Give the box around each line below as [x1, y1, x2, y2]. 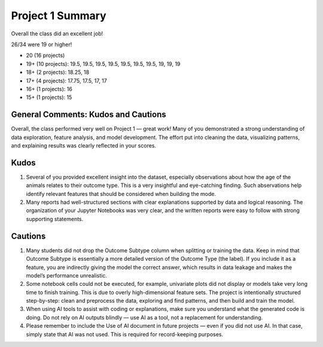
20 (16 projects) [26, 52, 65, 59]
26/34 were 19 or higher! [11, 41, 72, 48]
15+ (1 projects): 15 [26, 93, 72, 101]
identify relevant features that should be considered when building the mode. [26, 190, 217, 197]
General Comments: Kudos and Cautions [11, 110, 167, 120]
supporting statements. [26, 215, 84, 222]
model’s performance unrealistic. [26, 271, 107, 279]
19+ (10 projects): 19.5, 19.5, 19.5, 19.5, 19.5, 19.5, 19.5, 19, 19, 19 [26, 60, 181, 67]
